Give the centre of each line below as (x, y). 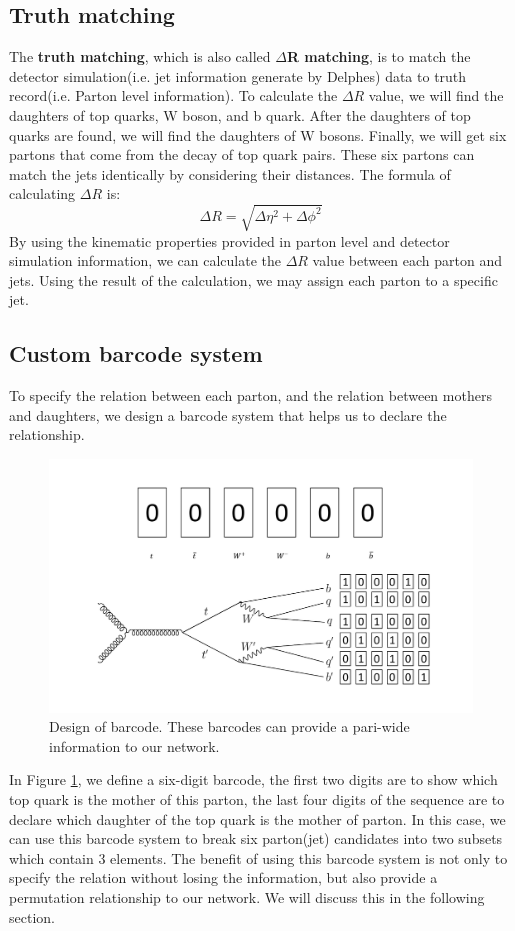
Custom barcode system (136, 353)
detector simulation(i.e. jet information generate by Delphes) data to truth (238, 75)
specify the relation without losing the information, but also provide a (223, 877)
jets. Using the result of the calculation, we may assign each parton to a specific (253, 279)
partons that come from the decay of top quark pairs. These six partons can (242, 154)
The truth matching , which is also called (140, 56)
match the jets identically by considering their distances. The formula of (230, 173)
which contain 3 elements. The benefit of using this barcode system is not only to (258, 857)
